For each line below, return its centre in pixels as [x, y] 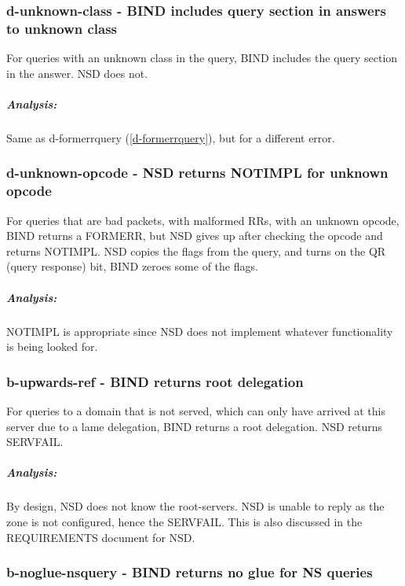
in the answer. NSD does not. [77, 73]
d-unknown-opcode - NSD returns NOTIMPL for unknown [197, 173]
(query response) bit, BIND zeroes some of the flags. [132, 266]
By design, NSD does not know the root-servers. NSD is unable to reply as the [195, 506]
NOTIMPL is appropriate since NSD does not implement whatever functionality [200, 331]
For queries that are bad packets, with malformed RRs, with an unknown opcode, [203, 220]
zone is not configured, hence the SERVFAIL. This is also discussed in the [184, 521]
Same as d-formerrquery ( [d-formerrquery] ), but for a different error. [171, 137]
